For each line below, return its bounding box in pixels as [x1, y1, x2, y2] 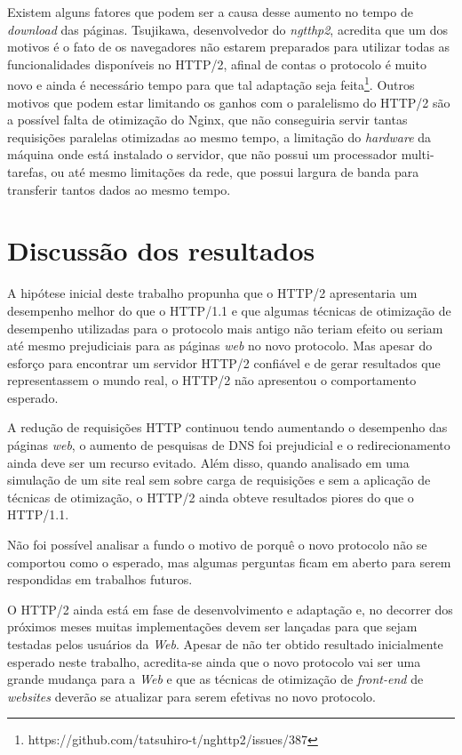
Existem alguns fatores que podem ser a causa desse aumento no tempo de [7, 3, 413, 20]
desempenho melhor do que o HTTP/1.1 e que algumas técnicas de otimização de [7, 301, 451, 319]
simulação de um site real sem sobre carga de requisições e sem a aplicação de [7, 470, 431, 489]
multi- [401, 145, 434, 164]
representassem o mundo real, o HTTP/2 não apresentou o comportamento [7, 371, 417, 390]
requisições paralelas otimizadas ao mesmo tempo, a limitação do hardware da [7, 127, 432, 146]
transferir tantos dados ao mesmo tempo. [7, 180, 231, 198]
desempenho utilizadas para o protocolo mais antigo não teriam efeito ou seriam [7, 318, 443, 337]
